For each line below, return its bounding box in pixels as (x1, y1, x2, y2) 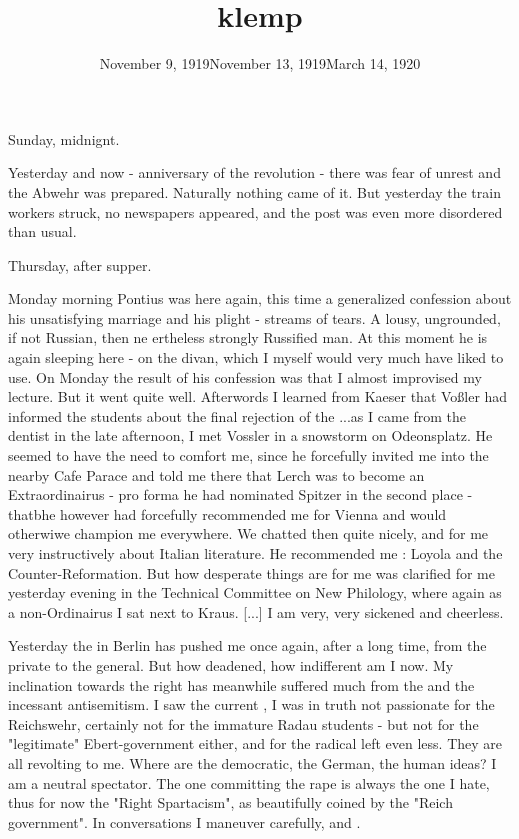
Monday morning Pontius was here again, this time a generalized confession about (8, 288, 512, 309)
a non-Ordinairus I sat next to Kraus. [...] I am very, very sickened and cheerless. (8, 601, 504, 622)
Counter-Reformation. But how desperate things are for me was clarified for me (8, 562, 495, 583)
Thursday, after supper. (8, 254, 152, 275)
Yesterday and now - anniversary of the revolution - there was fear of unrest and (8, 162, 501, 183)
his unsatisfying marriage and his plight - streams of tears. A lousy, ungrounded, (8, 307, 501, 328)
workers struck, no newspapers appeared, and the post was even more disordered (8, 201, 503, 222)
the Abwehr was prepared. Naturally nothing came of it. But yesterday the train (8, 181, 501, 202)
